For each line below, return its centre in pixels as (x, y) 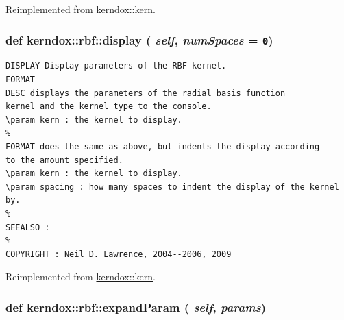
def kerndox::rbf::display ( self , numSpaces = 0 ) (139, 39)
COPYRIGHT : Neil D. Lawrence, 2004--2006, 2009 (119, 254)
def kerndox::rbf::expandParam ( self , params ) (136, 307)
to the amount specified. (64, 160)
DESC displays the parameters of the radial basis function (146, 93)
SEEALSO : (28, 227)
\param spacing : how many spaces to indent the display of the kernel (172, 187)
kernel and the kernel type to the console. (109, 107)
